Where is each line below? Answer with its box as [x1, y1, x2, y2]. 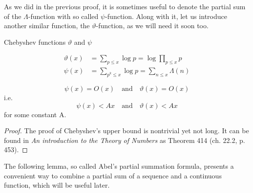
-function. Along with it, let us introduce [105, 11, 227, 21]
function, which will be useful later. [4, 180, 110, 190]
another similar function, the [4, 20, 90, 31]
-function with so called [28, 11, 99, 21]
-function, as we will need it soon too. [96, 20, 209, 31]
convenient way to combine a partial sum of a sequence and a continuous [4, 170, 222, 180]
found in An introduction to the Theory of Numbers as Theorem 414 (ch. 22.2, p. [4, 135, 245, 145]
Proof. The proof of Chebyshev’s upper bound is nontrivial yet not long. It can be [4, 125, 249, 136]
